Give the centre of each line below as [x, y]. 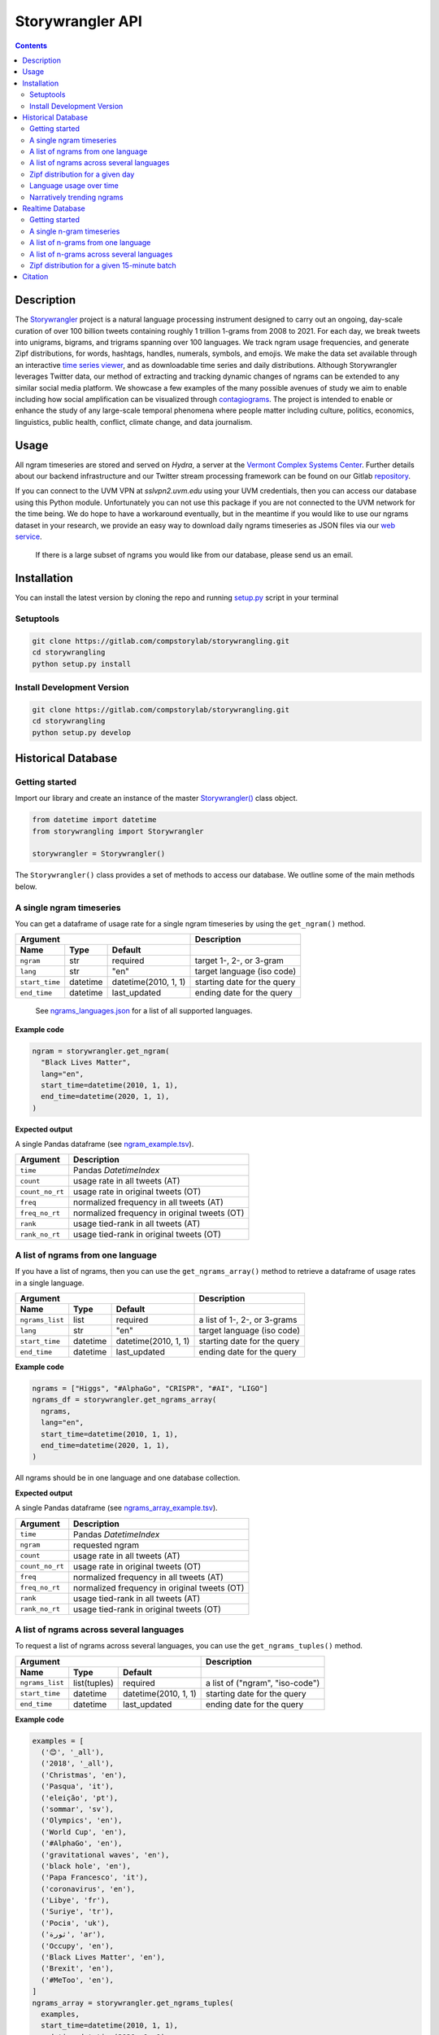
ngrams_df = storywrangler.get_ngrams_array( [124, 1400]
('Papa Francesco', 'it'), [95, 1877]
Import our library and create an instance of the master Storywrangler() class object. [156, 799]
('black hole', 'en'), [86, 1866]
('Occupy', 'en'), [77, 1946]
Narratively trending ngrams [76, 197]
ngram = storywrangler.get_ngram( [101, 1051]
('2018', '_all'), [77, 1764]
